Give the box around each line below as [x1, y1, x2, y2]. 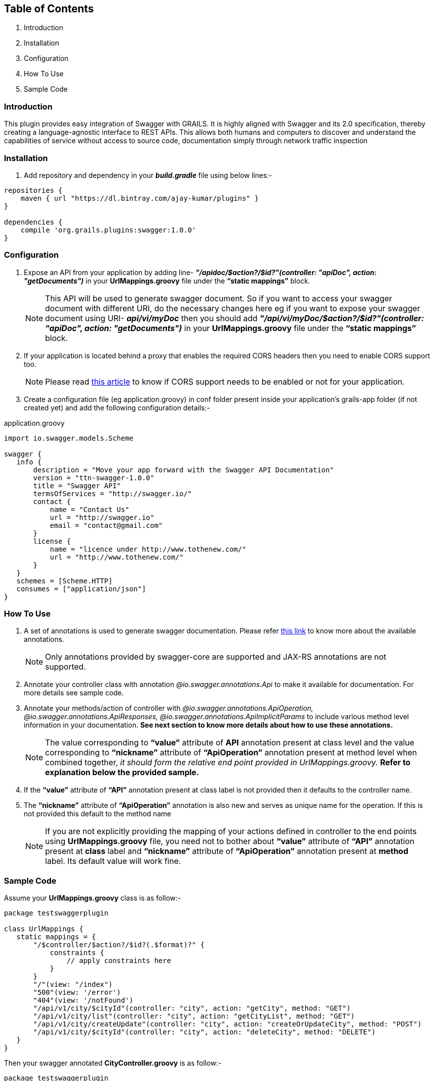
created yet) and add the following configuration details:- [24, 403, 210, 412]
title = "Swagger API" [33, 481, 121, 490]
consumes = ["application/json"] [16, 584, 146, 593]
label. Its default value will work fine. [45, 856, 181, 866]
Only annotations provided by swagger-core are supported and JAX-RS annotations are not [45, 652, 386, 662]
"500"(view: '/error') [33, 988, 121, 997]
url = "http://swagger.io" [50, 513, 155, 521]
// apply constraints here [66, 957, 171, 965]
